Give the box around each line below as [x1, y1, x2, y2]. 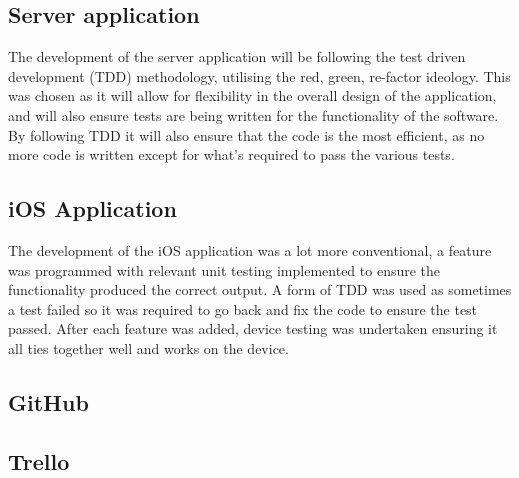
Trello [8, 445, 70, 476]
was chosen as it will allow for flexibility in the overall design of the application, [8, 85, 497, 106]
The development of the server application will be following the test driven [8, 46, 466, 67]
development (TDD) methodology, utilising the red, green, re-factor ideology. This [8, 65, 511, 86]
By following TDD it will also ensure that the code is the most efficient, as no [8, 124, 485, 145]
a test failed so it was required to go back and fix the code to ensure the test [8, 298, 478, 319]
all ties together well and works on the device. [8, 337, 289, 358]
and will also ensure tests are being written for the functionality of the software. [8, 104, 499, 125]
